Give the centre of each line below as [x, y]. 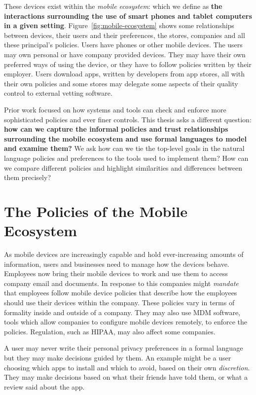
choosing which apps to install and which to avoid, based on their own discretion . [127, 367]
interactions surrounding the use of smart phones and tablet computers [128, 16]
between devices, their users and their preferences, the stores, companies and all [125, 35]
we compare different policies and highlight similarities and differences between [123, 167]
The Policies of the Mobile [96, 211]
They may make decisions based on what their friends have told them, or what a [126, 377]
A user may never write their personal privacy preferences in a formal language [124, 348]
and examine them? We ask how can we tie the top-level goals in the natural [124, 148]
